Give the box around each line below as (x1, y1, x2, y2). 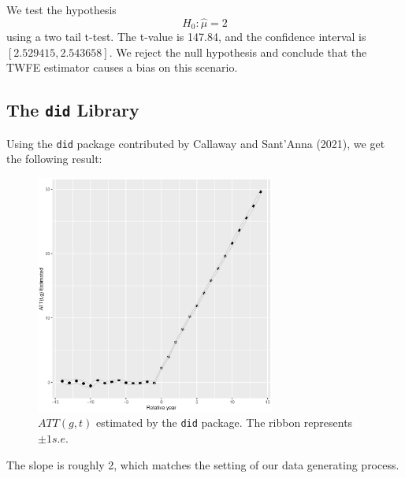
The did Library (6, 98, 139, 122)
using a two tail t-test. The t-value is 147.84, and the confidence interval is (6, 28, 366, 45)
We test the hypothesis (6, 2, 117, 17)
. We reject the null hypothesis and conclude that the (109, 43, 367, 60)
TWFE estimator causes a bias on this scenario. (6, 59, 238, 76)
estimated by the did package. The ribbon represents (95, 414, 353, 431)
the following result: (6, 150, 102, 167)
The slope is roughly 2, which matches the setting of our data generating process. (6, 456, 399, 472)
